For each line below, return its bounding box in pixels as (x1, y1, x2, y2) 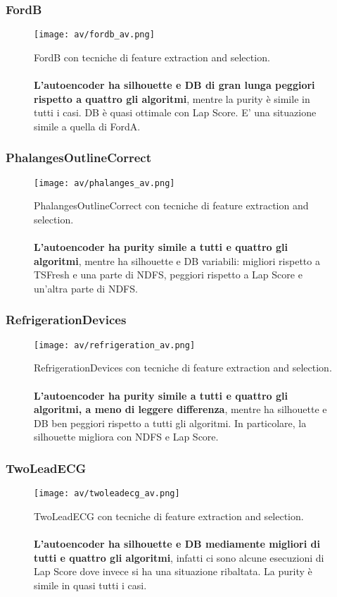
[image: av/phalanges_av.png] (34, 178, 175, 188)
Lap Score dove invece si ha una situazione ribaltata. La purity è (34, 564, 312, 579)
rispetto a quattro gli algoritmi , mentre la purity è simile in (34, 91, 310, 106)
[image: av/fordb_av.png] (34, 30, 155, 40)
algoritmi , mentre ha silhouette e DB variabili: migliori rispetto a (34, 253, 320, 268)
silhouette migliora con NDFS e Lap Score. (34, 429, 219, 444)
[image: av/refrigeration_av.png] (34, 340, 196, 350)
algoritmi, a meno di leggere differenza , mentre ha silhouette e (34, 402, 327, 417)
